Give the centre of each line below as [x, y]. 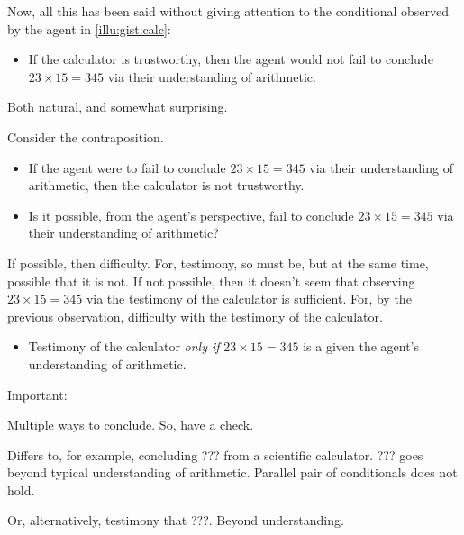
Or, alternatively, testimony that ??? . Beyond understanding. [176, 520]
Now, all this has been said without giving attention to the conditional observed [228, 11]
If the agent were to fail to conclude [127, 167]
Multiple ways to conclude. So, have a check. [131, 425]
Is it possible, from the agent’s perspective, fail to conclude [191, 215]
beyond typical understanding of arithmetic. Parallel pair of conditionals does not [232, 472]
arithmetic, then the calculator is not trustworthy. [166, 185]
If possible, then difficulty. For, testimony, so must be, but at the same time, [218, 263]
